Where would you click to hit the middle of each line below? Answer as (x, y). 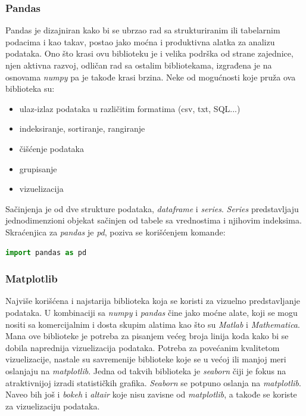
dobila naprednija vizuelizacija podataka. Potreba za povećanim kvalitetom (143, 347)
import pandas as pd (46, 252)
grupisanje (38, 168)
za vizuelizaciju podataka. (53, 406)
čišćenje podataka (51, 148)
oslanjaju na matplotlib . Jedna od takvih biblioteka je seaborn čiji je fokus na (146, 370)
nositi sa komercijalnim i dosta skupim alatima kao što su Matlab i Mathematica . (153, 324)
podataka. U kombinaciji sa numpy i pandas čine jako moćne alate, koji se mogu (152, 312)
